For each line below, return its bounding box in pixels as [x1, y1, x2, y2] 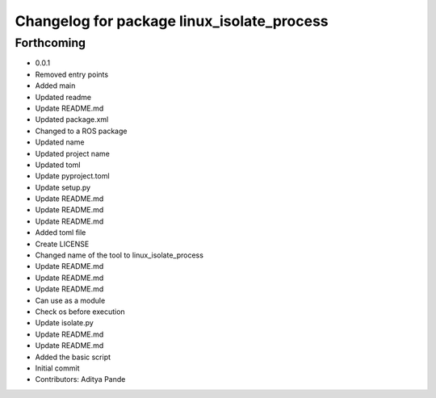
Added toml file [35, 228, 86, 237]
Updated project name [35, 149, 111, 158]
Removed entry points [35, 69, 109, 79]
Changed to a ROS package [35, 126, 128, 136]
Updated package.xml [35, 115, 109, 124]
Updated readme [35, 92, 92, 102]
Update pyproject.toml [35, 171, 110, 181]
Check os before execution [35, 307, 125, 316]
